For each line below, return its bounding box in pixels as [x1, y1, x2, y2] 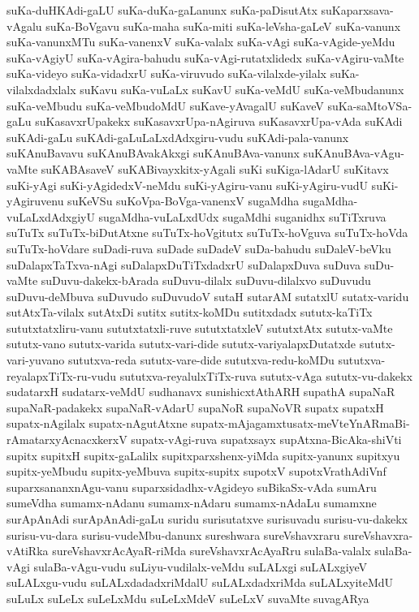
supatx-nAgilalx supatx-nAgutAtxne [6, 415, 188, 432]
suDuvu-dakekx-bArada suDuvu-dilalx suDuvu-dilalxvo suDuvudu [41, 272, 371, 289]
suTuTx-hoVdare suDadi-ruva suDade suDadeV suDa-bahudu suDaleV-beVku [6, 239, 391, 256]
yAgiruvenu [6, 192, 64, 209]
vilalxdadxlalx [6, 80, 76, 97]
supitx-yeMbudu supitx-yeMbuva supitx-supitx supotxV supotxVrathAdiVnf [6, 463, 387, 480]
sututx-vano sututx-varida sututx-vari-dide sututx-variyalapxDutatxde [6, 335, 356, 352]
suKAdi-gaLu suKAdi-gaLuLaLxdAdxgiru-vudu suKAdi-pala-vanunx [6, 128, 349, 145]
